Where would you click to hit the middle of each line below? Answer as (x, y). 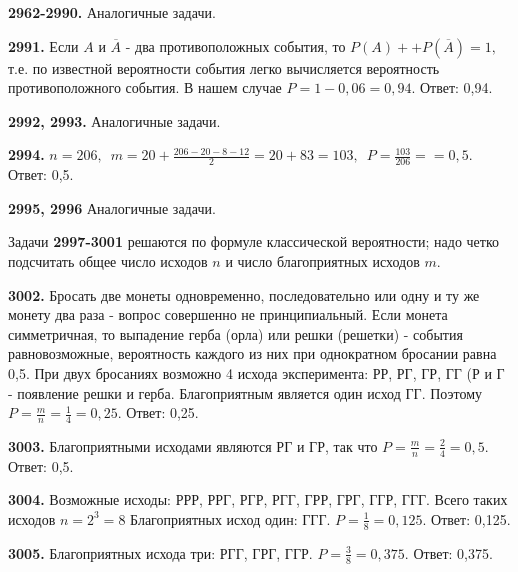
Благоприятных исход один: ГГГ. (230, 518)
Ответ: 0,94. (456, 87)
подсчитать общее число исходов (108, 260)
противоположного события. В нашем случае (145, 87)
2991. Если (43, 45)
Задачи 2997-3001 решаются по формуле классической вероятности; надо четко (254, 241)
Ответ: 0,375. (453, 552)
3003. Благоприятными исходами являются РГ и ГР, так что (193, 445)
